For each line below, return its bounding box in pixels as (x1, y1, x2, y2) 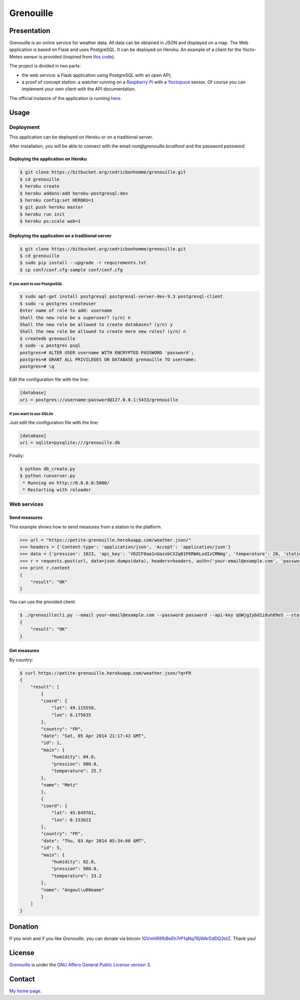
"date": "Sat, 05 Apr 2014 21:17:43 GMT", (40, 733, 147, 739)
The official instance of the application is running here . (9, 95, 122, 101)
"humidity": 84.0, (51, 754, 97, 760)
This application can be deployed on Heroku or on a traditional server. (9, 134, 153, 140)
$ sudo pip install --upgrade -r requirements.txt (19, 260, 147, 266)
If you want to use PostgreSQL (9, 281, 62, 287)
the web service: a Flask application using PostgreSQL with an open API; (21, 72, 171, 78)
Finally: (9, 452, 24, 458)
